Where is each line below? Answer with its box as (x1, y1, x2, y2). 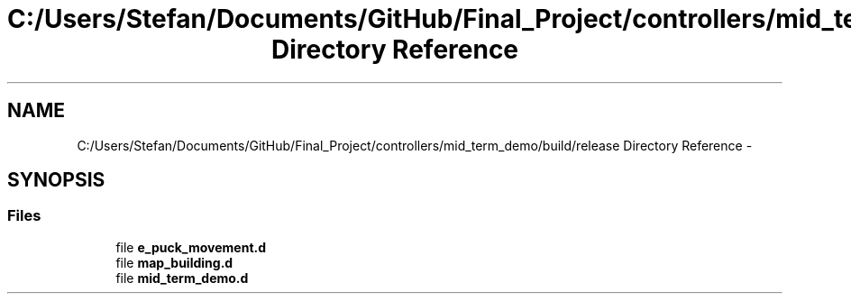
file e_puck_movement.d (115, 239, 267, 255)
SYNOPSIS (7, 169, 105, 192)
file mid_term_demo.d (115, 269, 249, 286)
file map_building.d (115, 254, 233, 270)
